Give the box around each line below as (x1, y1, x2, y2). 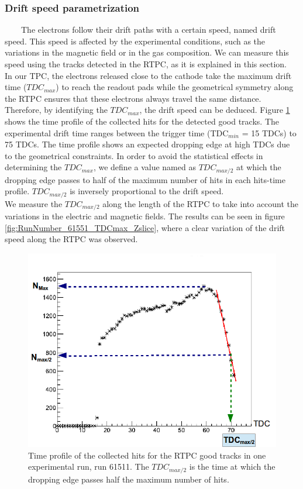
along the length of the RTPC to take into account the (102, 197, 299, 209)
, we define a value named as (93, 161, 196, 173)
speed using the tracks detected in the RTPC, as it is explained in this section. (5, 58, 287, 70)
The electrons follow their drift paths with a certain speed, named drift (20, 23, 276, 36)
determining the (5, 161, 62, 173)
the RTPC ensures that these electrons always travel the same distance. (5, 92, 261, 104)
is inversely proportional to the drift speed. (70, 185, 224, 197)
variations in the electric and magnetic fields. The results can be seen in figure (5, 210, 285, 222)
